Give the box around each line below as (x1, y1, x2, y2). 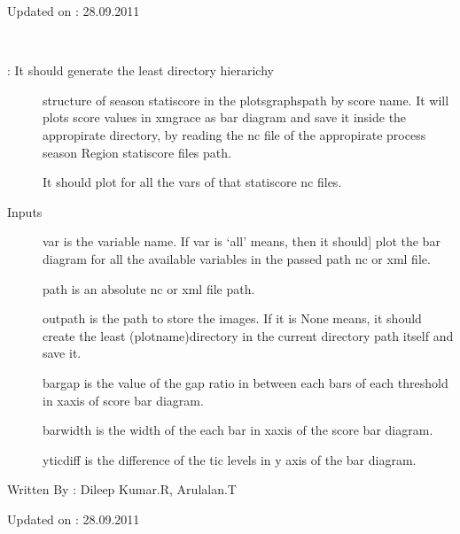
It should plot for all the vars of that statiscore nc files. (43, 173, 342, 191)
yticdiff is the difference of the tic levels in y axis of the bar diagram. (43, 450, 417, 468)
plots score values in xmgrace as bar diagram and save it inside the (43, 108, 407, 127)
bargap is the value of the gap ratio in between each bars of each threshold (43, 373, 448, 391)
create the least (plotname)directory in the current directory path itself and (43, 326, 454, 344)
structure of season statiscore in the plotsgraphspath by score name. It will (43, 90, 449, 109)
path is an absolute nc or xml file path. (43, 279, 255, 298)
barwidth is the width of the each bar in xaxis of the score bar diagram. (43, 421, 433, 439)
